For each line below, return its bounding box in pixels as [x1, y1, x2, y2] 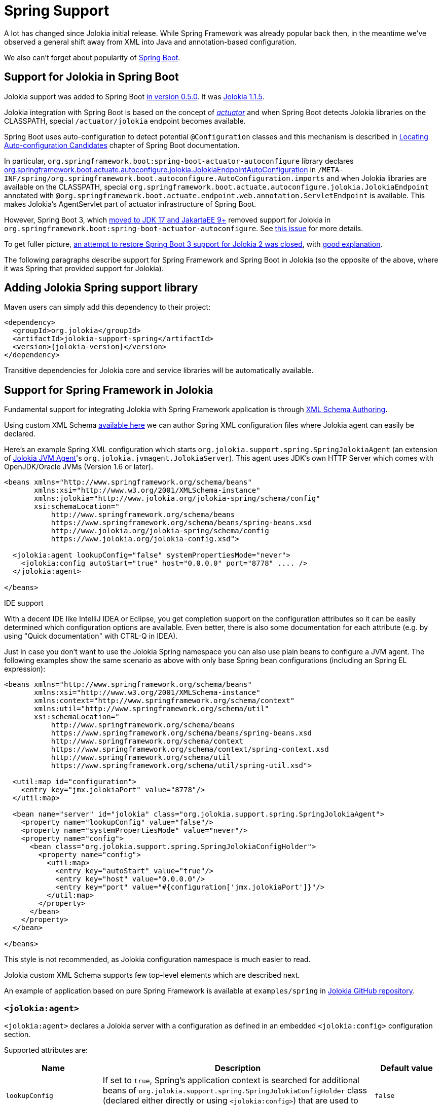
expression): [4, 665, 46, 674]
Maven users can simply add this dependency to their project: [4, 303, 211, 312]
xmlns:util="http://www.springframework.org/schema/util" [34, 705, 269, 713]
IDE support [4, 599, 44, 608]
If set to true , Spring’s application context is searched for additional [102, 1075, 359, 1086]
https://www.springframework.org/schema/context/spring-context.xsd [51, 745, 329, 754]
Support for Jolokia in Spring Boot [4, 70, 179, 84]
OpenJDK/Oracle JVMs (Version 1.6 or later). [4, 462, 153, 471]
